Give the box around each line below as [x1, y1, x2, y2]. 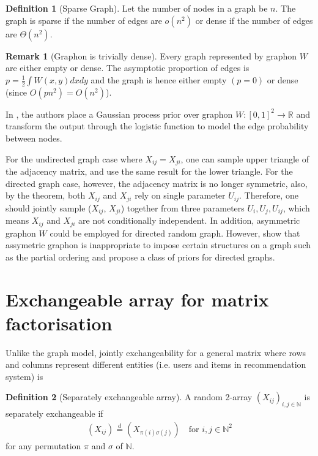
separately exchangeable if [6, 407, 103, 420]
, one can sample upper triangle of [180, 152, 309, 165]
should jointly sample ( [6, 201, 92, 214]
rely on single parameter [135, 189, 226, 202]
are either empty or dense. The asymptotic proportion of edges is [6, 61, 250, 74]
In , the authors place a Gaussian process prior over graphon [6, 107, 233, 120]
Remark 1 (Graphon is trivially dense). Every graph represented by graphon [6, 49, 297, 62]
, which [283, 201, 310, 214]
